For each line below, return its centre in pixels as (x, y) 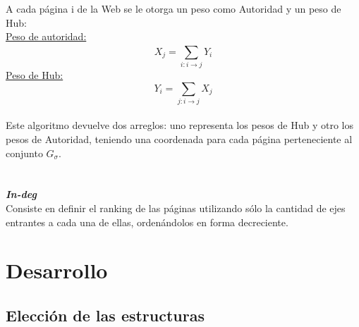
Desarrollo (57, 270)
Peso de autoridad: (46, 36)
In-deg (21, 194)
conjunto (24, 153)
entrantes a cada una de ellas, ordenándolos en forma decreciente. (147, 222)
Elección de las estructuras (105, 315)
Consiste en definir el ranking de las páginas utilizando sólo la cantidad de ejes (176, 208)
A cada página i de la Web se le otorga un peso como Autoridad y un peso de (174, 8)
